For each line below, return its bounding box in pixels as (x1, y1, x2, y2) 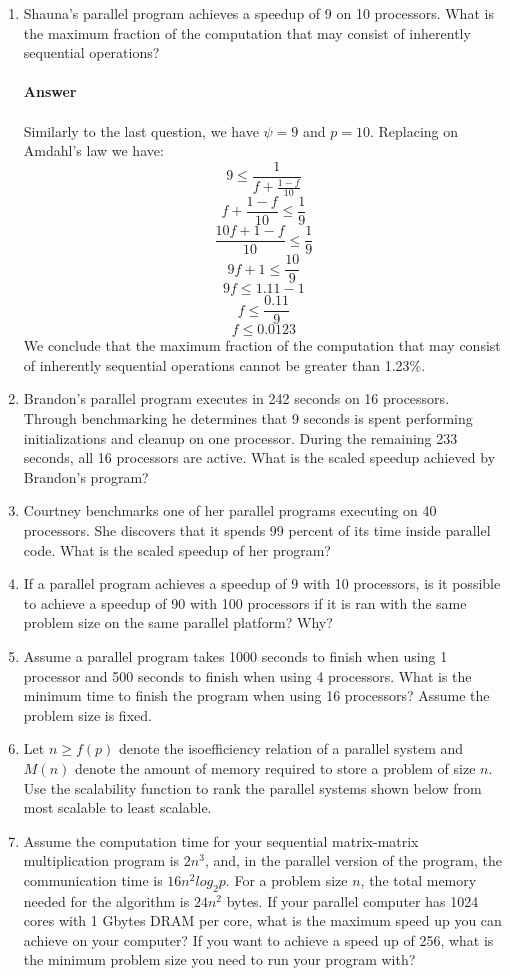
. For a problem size (225, 869, 348, 890)
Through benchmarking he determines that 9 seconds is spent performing (23, 408, 473, 429)
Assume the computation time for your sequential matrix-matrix (23, 830, 419, 851)
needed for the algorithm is (23, 890, 190, 911)
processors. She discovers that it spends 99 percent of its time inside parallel (23, 520, 491, 540)
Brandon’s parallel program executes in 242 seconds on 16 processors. (23, 388, 450, 409)
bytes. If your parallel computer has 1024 (226, 890, 479, 911)
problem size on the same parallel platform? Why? (23, 612, 333, 633)
